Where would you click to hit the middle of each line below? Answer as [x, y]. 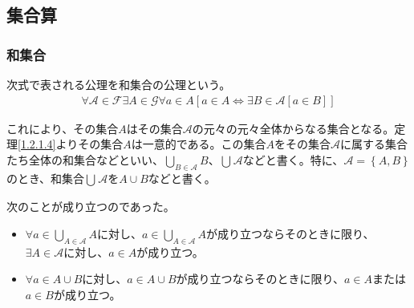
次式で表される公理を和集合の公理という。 [119, 84]
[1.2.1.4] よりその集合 [71, 144]
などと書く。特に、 [293, 159]
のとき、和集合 [46, 178]
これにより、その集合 [63, 128]
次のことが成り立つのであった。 [91, 207]
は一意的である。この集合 [199, 144]
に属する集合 [374, 144]
